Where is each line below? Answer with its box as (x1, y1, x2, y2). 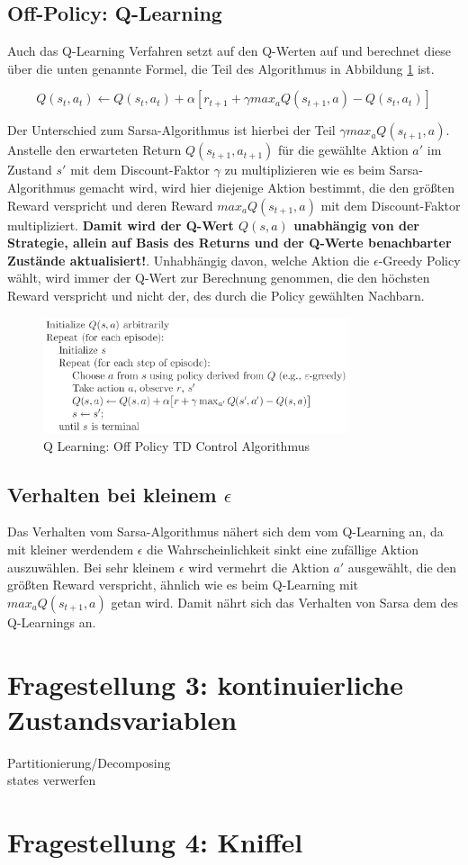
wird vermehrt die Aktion (188, 557, 329, 576)
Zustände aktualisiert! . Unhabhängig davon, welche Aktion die (7, 250, 370, 269)
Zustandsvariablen (7, 700, 238, 737)
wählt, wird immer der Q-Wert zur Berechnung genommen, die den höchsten (7, 268, 430, 287)
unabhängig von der (293, 215, 419, 234)
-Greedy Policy (378, 250, 461, 269)
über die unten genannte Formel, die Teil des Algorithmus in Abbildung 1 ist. (7, 59, 435, 77)
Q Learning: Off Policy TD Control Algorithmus (43, 436, 310, 455)
